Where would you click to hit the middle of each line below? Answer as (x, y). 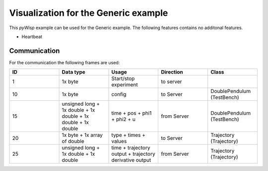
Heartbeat (32, 37)
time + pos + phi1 (132, 113)
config (119, 94)
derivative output (131, 160)
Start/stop (123, 79)
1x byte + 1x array (82, 135)
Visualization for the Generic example (89, 13)
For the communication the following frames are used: (65, 62)
